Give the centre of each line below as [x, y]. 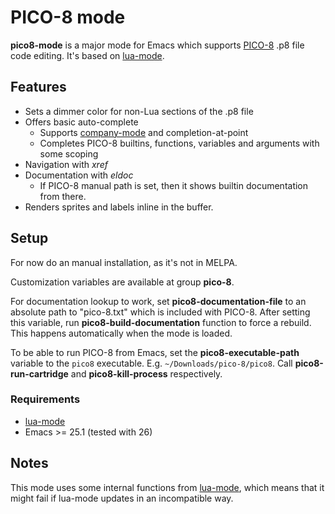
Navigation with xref [66, 164]
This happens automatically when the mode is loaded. [121, 333]
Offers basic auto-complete [81, 122]
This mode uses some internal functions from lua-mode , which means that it [167, 487]
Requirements [45, 399]
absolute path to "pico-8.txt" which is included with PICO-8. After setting [160, 312]
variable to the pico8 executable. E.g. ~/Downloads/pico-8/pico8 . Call [151, 363]
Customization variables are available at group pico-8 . [122, 282]
